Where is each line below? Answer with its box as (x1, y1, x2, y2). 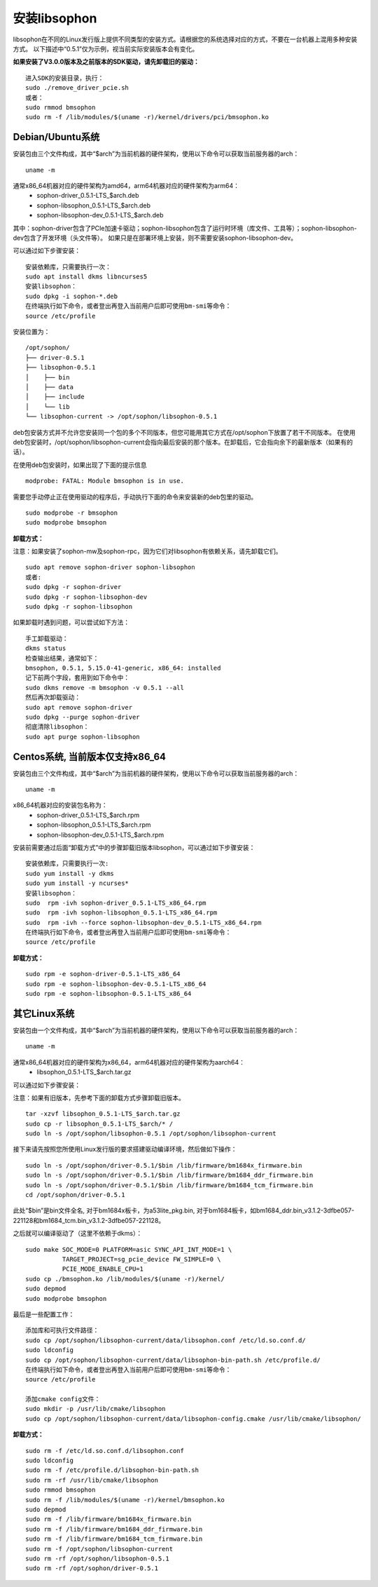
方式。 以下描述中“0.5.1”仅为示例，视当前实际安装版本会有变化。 (13, 44, 199, 53)
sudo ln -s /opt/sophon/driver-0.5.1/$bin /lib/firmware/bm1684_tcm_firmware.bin (25, 1181, 314, 1189)
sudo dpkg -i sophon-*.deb (25, 292, 118, 300)
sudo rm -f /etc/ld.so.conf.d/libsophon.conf (25, 1447, 185, 1454)
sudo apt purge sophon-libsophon (25, 733, 140, 741)
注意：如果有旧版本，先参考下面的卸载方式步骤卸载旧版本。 (13, 1093, 185, 1102)
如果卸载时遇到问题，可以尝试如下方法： (13, 618, 129, 627)
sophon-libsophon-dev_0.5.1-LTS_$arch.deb (36, 211, 164, 220)
